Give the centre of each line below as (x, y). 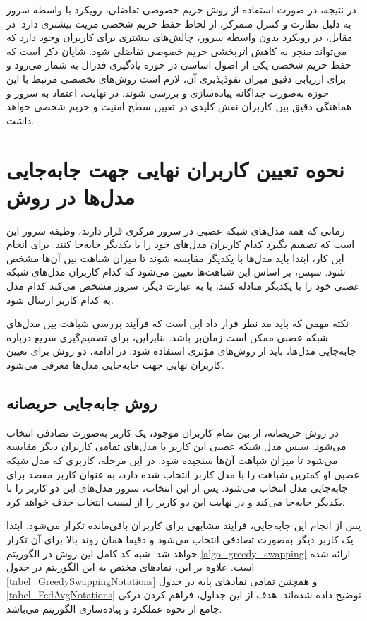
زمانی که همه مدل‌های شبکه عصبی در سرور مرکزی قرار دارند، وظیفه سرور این (176, 230)
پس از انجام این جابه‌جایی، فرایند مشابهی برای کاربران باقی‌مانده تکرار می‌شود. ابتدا (184, 525)
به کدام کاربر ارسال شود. (60, 299)
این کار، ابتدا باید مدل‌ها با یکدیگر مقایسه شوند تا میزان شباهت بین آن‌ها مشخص (175, 258)
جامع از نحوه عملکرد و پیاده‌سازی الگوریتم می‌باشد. (114, 608)
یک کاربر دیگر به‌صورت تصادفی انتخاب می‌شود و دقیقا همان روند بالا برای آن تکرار (180, 539)
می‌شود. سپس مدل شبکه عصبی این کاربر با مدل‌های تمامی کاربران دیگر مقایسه (176, 446)
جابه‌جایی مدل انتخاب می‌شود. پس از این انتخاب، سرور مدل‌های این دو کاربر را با (177, 488)
